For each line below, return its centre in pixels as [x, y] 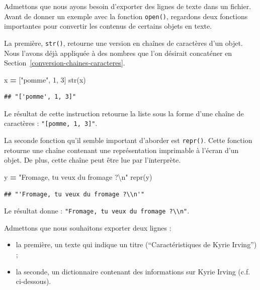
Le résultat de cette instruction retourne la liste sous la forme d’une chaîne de [124, 113]
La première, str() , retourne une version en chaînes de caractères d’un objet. [123, 43]
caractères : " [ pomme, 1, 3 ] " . [51, 123]
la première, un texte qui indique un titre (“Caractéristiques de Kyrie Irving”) [136, 244]
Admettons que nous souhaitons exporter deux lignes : [88, 227]
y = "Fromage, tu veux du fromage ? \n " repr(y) [78, 176]
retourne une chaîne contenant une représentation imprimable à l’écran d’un [121, 150]
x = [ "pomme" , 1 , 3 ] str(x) [45, 79]
